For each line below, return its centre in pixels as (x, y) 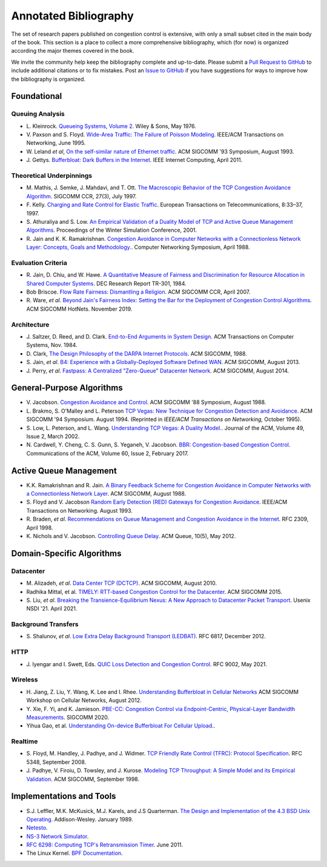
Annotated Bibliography (73, 16)
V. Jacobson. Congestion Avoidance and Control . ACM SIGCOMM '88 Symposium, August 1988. (146, 402)
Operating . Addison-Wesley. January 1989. (80, 819)
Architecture (30, 325)
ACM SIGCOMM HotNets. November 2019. (79, 309)
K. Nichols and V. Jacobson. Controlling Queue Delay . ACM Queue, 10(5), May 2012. (131, 536)
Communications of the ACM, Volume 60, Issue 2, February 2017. (107, 453)
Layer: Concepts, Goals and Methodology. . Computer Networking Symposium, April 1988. (138, 247)
